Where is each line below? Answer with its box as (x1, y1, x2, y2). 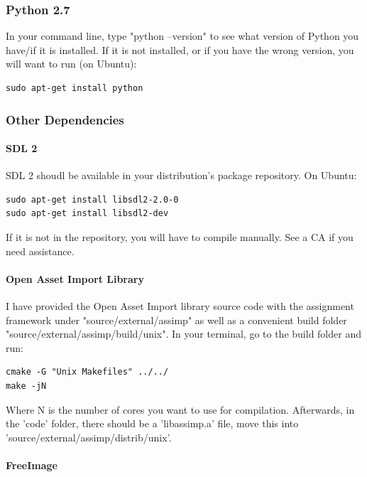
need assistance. (6, 243, 75, 258)
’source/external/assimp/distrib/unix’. (6, 429, 172, 444)
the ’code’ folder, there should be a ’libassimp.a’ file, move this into (6, 416, 299, 431)
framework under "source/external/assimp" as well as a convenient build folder (6, 312, 347, 327)
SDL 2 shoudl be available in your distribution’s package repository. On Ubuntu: (6, 168, 357, 183)
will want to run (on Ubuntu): (6, 56, 137, 71)
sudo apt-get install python (6, 83, 143, 93)
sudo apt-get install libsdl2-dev (6, 208, 169, 219)
